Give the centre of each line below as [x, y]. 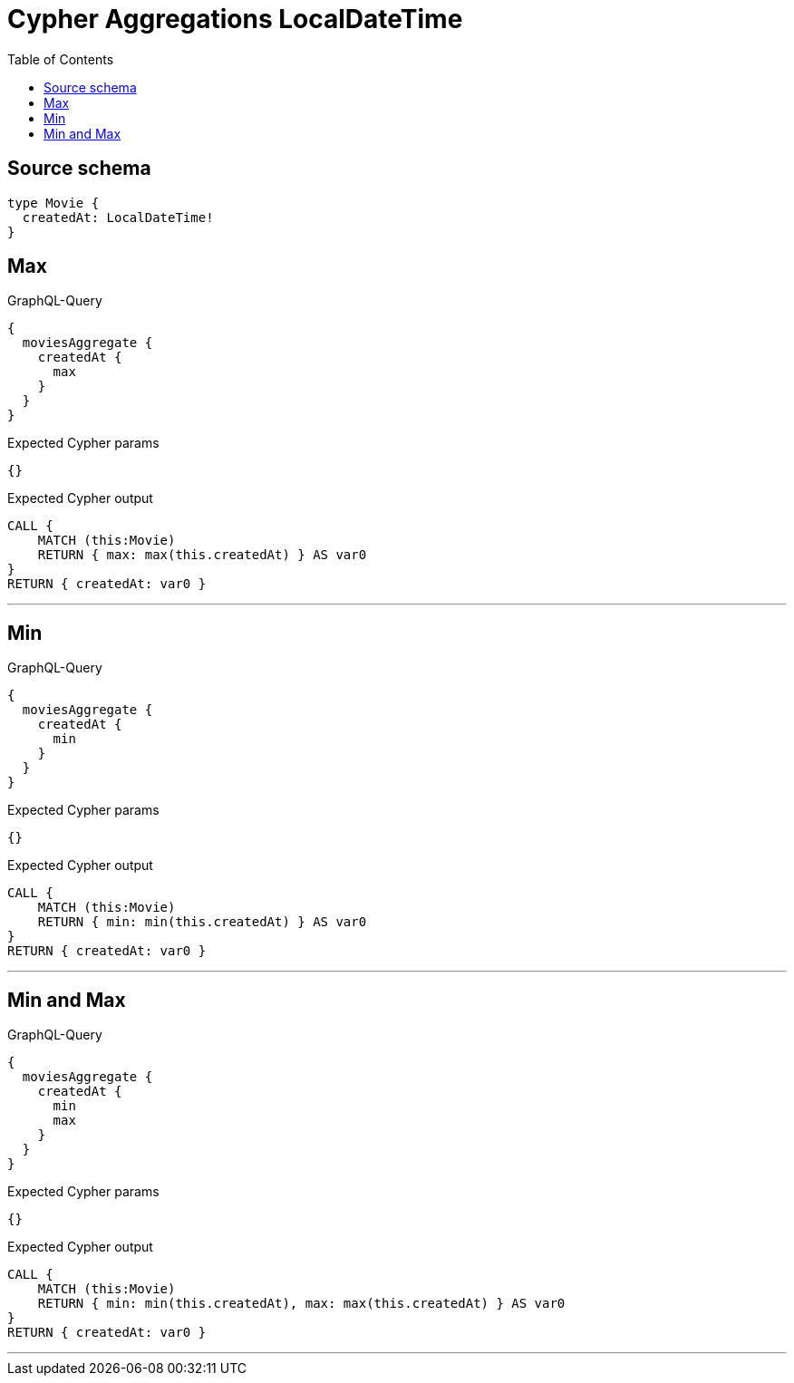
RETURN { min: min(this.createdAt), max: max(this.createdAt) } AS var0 [301, 1304]
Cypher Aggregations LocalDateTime [235, 19]
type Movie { [53, 203]
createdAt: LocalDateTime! [118, 217]
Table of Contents [61, 59]
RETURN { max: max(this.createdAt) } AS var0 [202, 555]
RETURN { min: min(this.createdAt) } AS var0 [202, 922]
